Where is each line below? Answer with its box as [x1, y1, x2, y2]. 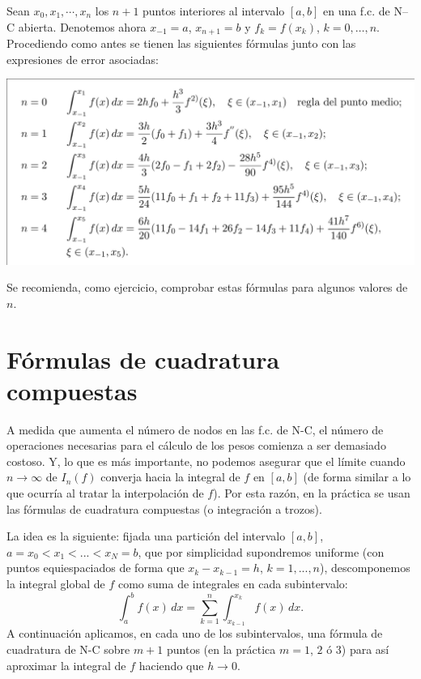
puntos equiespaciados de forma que [6, 559, 185, 576]
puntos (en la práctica [167, 640, 276, 657]
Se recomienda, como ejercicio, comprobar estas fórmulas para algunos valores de [6, 279, 408, 296]
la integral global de [6, 575, 105, 592]
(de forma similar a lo [303, 468, 411, 485]
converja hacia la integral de [100, 468, 240, 485]
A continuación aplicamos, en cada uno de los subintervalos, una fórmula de [6, 625, 383, 642]
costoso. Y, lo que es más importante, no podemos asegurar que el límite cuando [6, 452, 406, 469]
